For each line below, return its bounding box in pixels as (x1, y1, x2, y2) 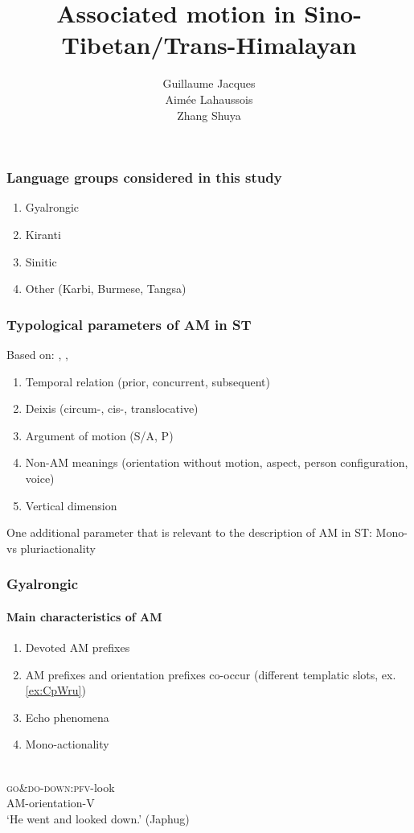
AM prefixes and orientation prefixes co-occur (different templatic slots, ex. (25, 666, 396, 682)
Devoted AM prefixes (25, 638, 130, 655)
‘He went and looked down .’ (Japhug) (6, 810, 190, 827)
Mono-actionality (25, 736, 109, 753)
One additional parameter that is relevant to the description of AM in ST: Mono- (6, 524, 408, 541)
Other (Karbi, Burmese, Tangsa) (25, 280, 187, 297)
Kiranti (25, 225, 61, 242)
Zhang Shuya (177, 106, 241, 123)
